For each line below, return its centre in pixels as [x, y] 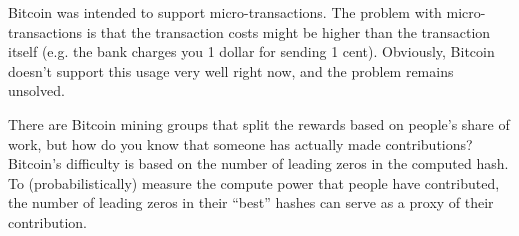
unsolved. [36, 90]
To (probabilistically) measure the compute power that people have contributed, [254, 182]
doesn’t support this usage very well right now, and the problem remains [231, 70]
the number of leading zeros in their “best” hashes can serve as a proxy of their [251, 202]
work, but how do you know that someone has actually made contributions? [240, 143]
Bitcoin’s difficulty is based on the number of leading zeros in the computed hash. [258, 163]
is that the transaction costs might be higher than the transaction [288, 31]
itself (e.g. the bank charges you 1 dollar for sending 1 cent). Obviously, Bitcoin [251, 51]
